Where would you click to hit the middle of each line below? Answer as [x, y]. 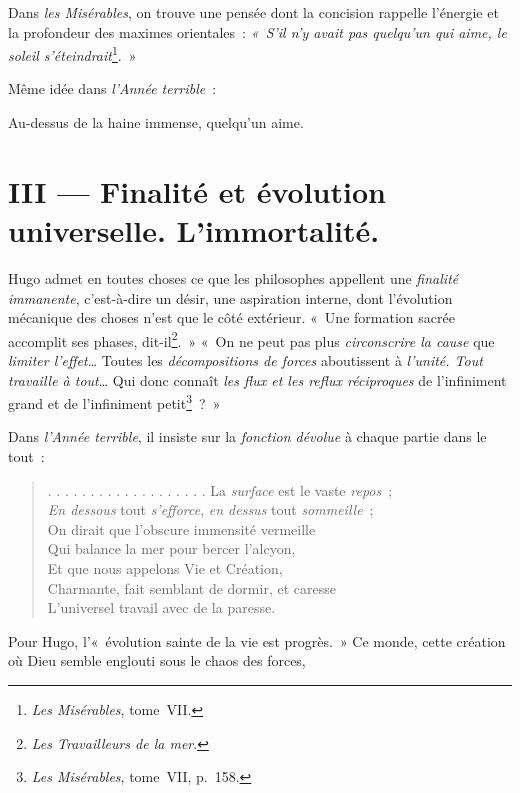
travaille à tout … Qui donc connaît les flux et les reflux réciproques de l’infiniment [257, 379]
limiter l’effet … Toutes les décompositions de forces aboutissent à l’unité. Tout [245, 359]
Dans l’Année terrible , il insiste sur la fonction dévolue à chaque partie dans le [247, 436]
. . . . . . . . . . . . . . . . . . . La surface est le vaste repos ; [220, 489]
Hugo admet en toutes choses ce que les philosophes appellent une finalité [233, 277]
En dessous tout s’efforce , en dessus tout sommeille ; [210, 509]
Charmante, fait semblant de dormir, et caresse [191, 587]
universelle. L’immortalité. [194, 230]
